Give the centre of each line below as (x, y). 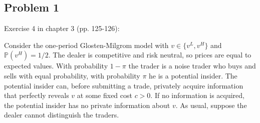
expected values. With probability (56, 66)
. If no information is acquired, (197, 95)
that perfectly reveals (37, 95)
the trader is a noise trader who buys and (192, 66)
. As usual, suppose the (211, 105)
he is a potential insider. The (193, 75)
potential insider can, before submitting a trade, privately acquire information (124, 85)
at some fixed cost (104, 95)
